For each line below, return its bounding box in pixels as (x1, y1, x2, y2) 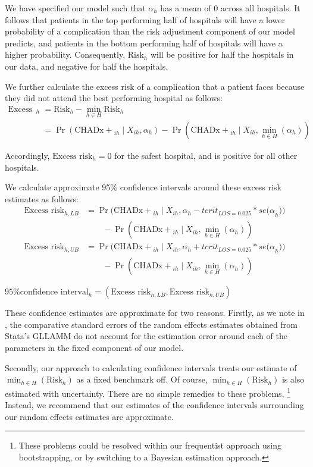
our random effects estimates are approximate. (5, 410, 174, 422)
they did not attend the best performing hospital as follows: (5, 92, 223, 104)
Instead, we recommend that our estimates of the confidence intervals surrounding (5, 398, 304, 410)
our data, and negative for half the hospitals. (5, 59, 168, 72)
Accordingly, (5, 149, 50, 162)
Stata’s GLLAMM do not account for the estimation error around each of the (5, 330, 287, 342)
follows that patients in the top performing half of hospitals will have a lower (5, 13, 286, 26)
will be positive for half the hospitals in (150, 48, 294, 61)
